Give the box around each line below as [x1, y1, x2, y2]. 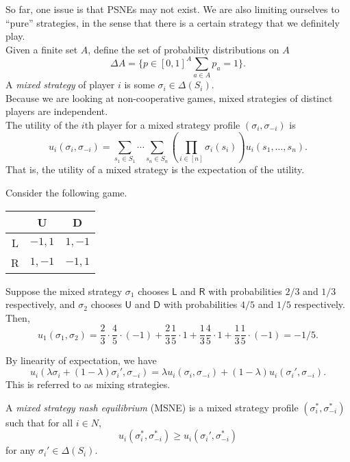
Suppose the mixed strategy [5, 283, 123, 298]
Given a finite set [5, 42, 78, 56]
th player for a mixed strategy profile [84, 117, 240, 131]
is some [124, 77, 155, 92]
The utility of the [5, 117, 79, 131]
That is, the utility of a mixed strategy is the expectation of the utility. [5, 162, 305, 177]
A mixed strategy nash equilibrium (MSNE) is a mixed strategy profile [5, 400, 299, 414]
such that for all [5, 415, 73, 429]
